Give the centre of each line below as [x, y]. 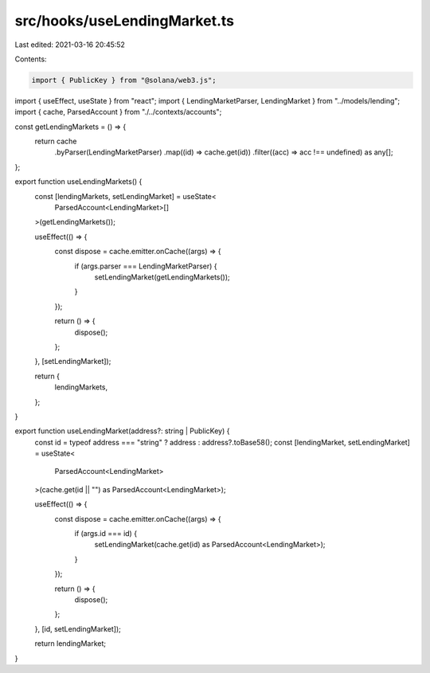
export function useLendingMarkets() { [78, 182]
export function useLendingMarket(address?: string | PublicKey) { [122, 431]
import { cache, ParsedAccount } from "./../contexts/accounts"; [118, 112]
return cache [56, 141]
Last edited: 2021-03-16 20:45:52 [70, 45]
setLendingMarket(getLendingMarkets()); [162, 277]
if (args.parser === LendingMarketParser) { [146, 266]
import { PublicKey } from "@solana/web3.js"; [124, 80]
